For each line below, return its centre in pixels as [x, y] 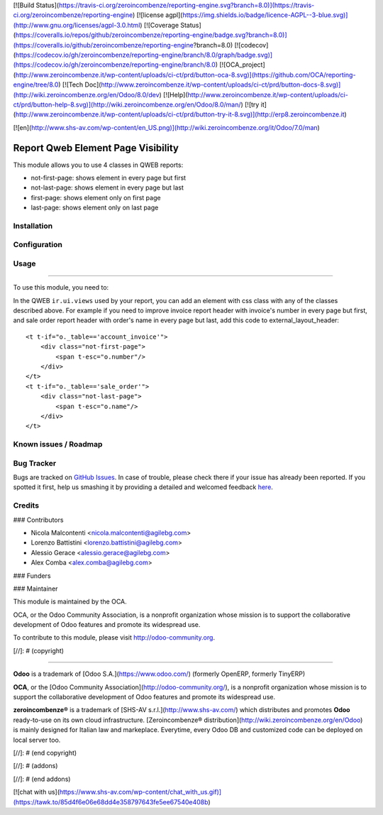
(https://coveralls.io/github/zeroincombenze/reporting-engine [104, 45]
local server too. [37, 740]
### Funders [32, 576]
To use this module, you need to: [61, 288]
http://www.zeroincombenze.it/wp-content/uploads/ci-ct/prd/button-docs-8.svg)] [221, 84]
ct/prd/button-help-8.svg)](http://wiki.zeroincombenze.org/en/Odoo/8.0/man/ [127, 104]
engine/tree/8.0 [36, 84]
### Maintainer [35, 589]
